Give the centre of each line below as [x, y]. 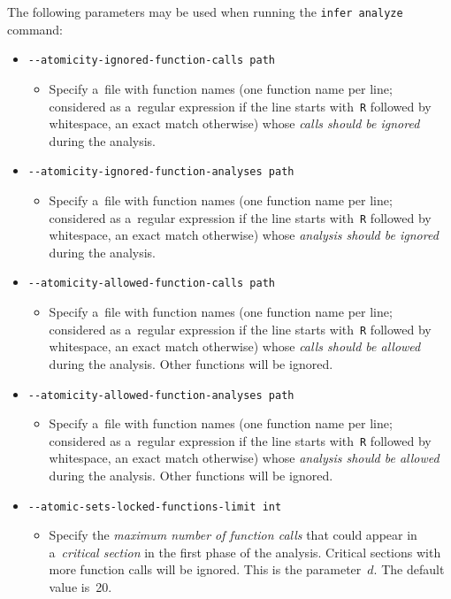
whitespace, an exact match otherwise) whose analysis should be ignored [244, 235]
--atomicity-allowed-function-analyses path [161, 395]
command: [35, 29]
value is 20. [80, 587]
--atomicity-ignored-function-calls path [151, 61]
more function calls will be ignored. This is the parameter [205, 569]
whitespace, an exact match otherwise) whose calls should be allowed [235, 346]
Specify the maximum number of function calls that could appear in [233, 535]
